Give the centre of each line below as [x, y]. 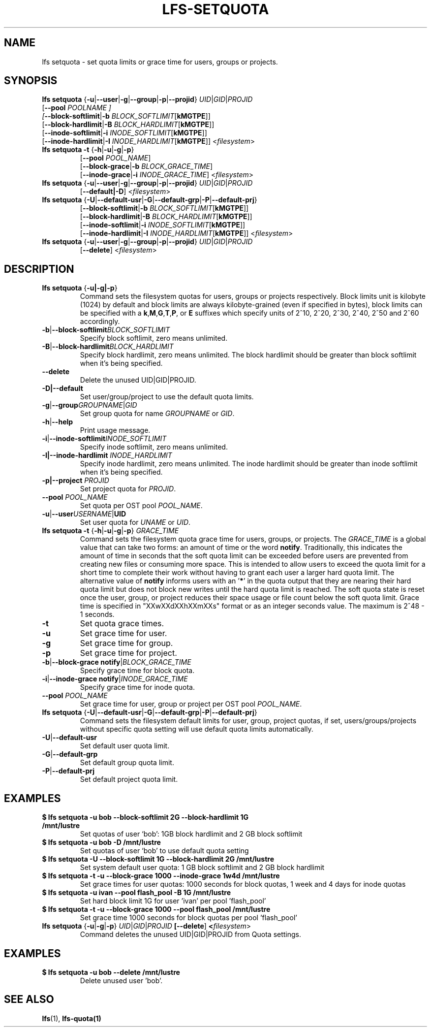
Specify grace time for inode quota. [137, 687]
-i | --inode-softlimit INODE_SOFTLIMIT [104, 439]
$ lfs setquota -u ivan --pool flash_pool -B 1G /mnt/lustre [137, 893]
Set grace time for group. [126, 643]
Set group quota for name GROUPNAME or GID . [157, 414]
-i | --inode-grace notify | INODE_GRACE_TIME [115, 679]
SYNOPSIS [31, 81]
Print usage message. [115, 430]
